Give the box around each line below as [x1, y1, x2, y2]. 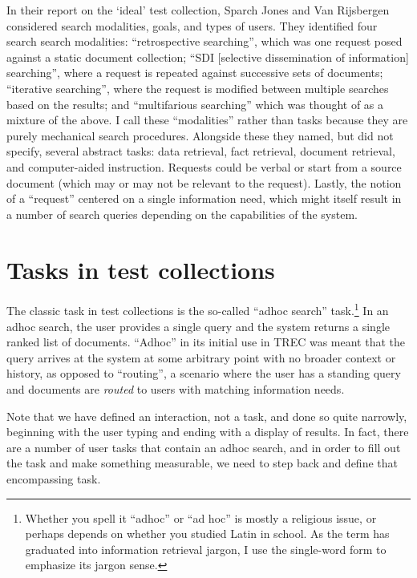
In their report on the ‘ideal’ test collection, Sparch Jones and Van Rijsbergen [6, 2, 390, 18]
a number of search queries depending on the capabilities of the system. [6, 205, 358, 222]
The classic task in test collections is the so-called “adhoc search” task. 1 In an [6, 300, 389, 319]
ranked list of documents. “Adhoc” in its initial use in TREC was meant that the [6, 333, 406, 350]
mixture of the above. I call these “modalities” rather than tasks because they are [6, 111, 408, 128]
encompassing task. [6, 471, 101, 487]
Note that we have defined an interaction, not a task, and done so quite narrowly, [6, 407, 407, 424]
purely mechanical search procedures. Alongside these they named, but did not [6, 127, 394, 143]
